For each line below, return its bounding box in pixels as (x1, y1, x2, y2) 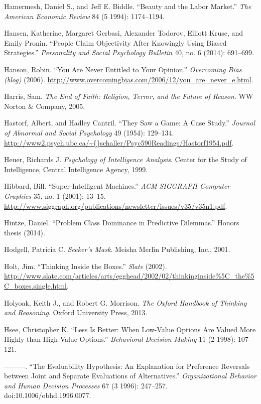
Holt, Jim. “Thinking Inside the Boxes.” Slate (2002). (4, 260, 167, 271)
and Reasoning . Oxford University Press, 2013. (4, 307, 148, 318)
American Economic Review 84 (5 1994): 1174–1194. (4, 11, 165, 21)
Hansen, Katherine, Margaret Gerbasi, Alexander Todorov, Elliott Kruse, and (4, 28, 243, 38)
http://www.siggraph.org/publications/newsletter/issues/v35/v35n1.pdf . (4, 200, 227, 211)
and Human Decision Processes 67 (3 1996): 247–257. (4, 380, 168, 390)
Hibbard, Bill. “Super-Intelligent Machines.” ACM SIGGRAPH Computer (4, 181, 230, 191)
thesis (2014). (4, 227, 45, 237)
